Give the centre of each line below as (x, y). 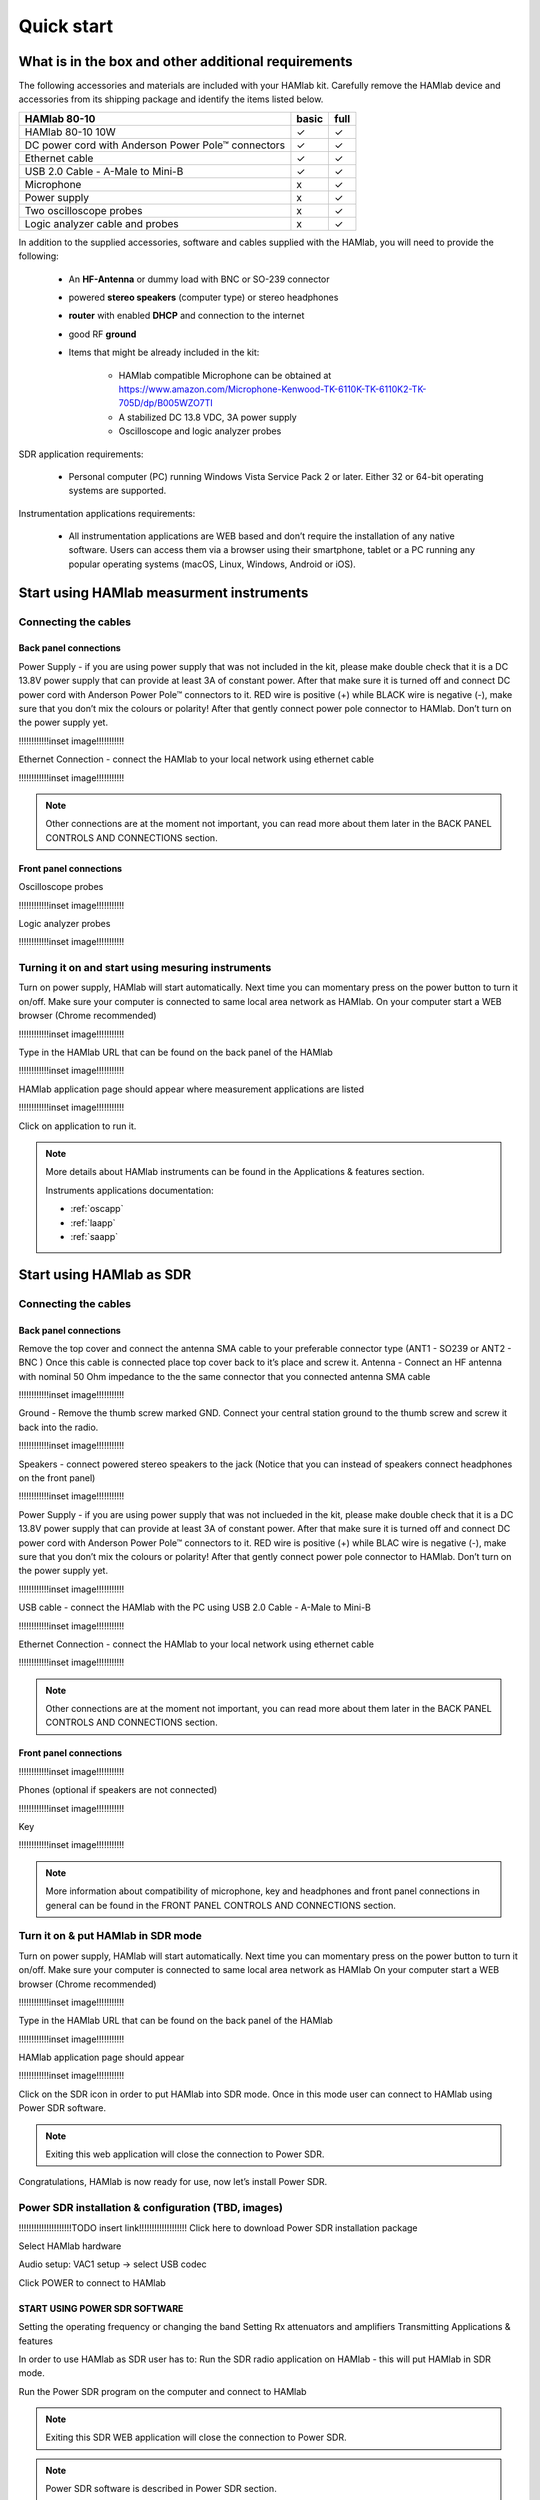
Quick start (66, 26)
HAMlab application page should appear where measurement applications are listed (191, 1089)
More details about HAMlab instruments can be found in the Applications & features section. (235, 1172)
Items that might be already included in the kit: (164, 352)
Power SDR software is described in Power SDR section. (161, 2489)
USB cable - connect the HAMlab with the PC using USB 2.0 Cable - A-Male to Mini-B (195, 1607)
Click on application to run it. (77, 1126)
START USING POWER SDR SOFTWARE (101, 2308)
